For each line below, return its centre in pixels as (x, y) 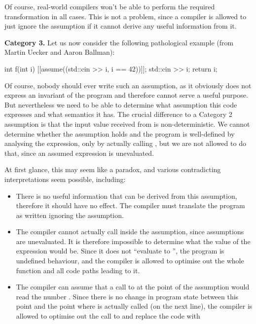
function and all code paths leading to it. (78, 270)
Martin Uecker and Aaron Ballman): (60, 52)
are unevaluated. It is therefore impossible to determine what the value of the (133, 241)
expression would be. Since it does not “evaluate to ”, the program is (120, 251)
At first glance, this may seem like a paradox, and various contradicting (113, 169)
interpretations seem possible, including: (65, 179)
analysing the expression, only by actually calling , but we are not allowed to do (125, 143)
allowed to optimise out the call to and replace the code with (108, 316)
